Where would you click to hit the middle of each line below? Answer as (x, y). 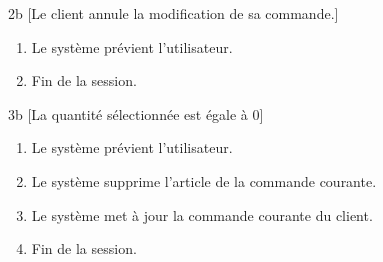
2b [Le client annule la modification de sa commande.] (173, 13)
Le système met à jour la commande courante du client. (202, 214)
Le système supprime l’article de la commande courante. (204, 180)
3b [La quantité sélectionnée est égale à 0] (136, 113)
